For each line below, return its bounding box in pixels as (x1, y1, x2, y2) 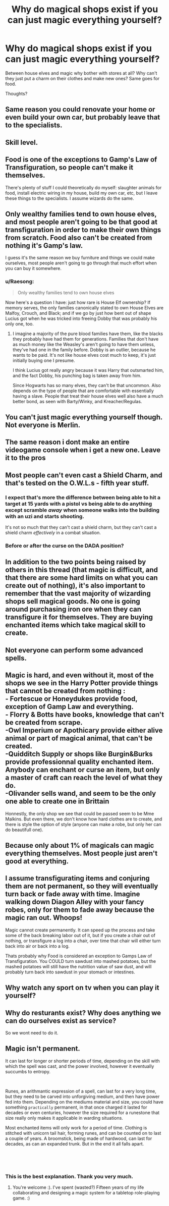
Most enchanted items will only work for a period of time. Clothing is (5, 1124, 147, 1131)
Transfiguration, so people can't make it (5, 163, 134, 172)
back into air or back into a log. (5, 943, 70, 949)
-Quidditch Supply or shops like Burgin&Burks (5, 750, 153, 758)
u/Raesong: (5, 278, 34, 285)
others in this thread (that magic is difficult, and (5, 566, 158, 574)
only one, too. (5, 320, 34, 326)
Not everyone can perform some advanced (5, 646, 143, 654)
